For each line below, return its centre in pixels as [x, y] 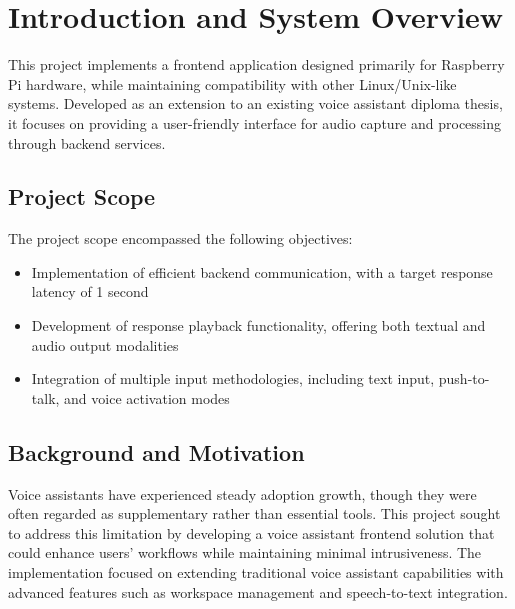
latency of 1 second [90, 291]
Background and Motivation [156, 451]
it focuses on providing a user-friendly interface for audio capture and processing [255, 122]
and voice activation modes [147, 397]
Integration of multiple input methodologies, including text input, [233, 378]
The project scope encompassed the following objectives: [180, 238]
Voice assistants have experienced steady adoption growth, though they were [242, 493]
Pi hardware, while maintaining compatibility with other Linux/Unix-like [232, 83]
